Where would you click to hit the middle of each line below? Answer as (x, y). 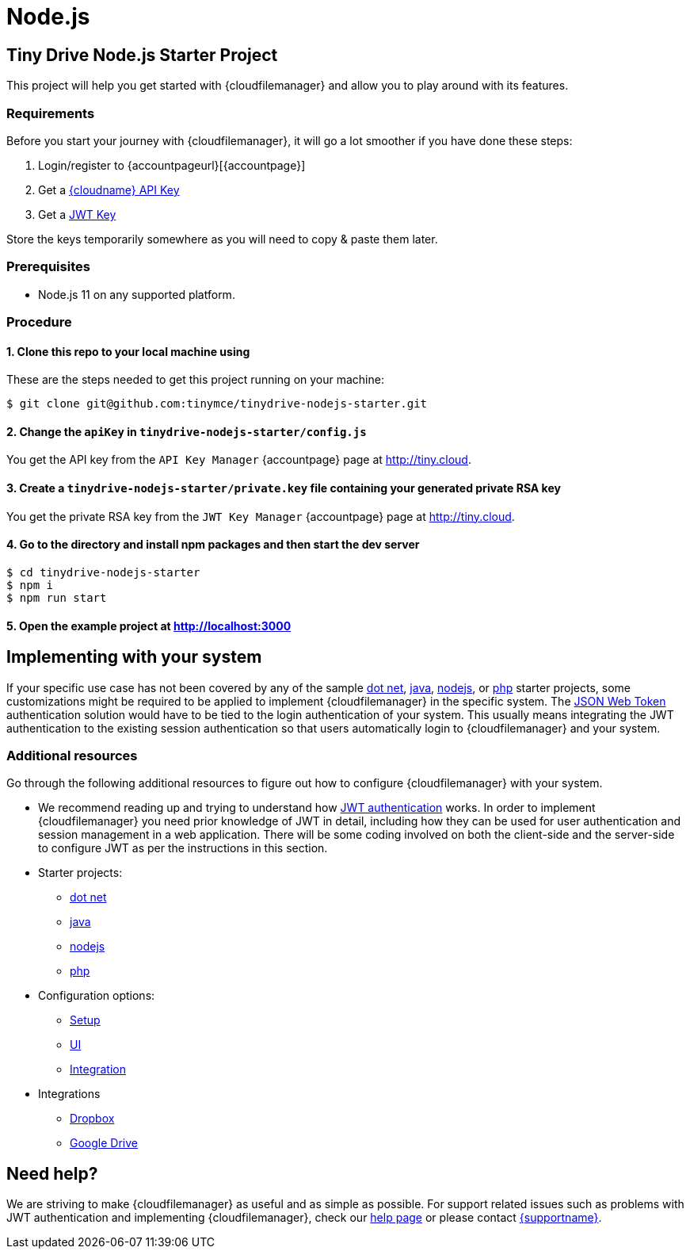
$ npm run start (57, 597)
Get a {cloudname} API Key (109, 189)
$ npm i (30, 585)
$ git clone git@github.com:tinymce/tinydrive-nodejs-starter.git (217, 404)
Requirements (51, 113)
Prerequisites (48, 267)
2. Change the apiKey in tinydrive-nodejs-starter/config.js (187, 431)
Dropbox (92, 1119)
